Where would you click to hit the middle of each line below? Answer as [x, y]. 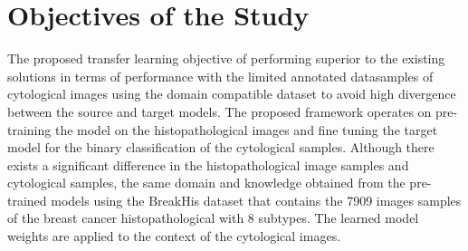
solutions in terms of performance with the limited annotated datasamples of [220, 76]
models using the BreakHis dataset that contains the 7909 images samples [256, 200]
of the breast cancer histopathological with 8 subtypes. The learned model [213, 218]
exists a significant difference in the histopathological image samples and [208, 164]
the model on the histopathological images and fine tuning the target [246, 129]
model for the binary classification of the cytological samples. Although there [221, 147]
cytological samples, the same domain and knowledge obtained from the [206, 183]
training [29, 129]
